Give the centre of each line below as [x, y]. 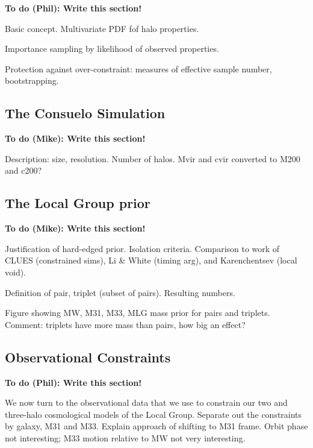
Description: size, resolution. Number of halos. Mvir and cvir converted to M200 [153, 158]
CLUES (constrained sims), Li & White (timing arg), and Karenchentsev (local [151, 260]
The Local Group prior [78, 203]
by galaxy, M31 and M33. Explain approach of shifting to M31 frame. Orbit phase [156, 426]
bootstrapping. [32, 80]
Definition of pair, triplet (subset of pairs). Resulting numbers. [120, 292]
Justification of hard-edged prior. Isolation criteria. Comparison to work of [142, 248]
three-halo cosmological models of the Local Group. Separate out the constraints [153, 414]
